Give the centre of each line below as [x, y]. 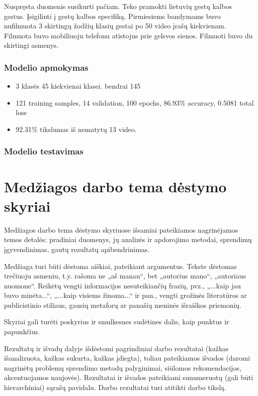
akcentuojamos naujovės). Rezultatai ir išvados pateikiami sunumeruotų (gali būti [129, 377]
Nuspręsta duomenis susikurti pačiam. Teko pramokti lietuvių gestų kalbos [118, 6]
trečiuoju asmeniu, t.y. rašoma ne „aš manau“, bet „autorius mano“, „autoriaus [125, 276]
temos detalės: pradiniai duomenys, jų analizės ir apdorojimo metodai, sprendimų [128, 239]
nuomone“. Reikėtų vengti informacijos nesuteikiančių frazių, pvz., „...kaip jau [123, 285]
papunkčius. [22, 331]
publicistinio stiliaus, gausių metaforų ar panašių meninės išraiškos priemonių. [123, 305]
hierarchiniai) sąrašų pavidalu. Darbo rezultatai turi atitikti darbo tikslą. [115, 387]
